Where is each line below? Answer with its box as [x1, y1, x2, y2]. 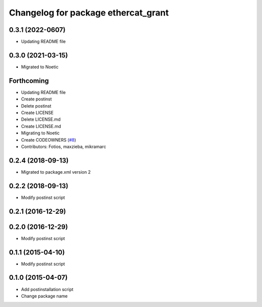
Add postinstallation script [21, 286, 74, 292]
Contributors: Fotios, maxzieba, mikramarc [21, 144, 106, 149]
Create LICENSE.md [21, 123, 62, 129]
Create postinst [21, 96, 52, 102]
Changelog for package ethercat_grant [9, 7, 169, 18]
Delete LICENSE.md [21, 116, 61, 122]
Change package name [21, 293, 68, 299]
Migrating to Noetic [21, 130, 60, 136]
